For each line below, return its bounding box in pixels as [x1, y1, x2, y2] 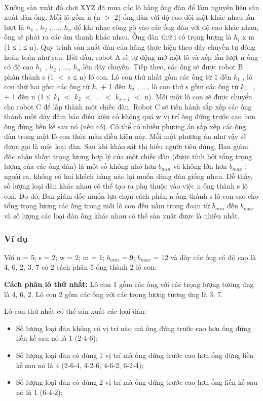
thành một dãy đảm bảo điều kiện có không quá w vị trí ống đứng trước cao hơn [4, 111, 255, 122]
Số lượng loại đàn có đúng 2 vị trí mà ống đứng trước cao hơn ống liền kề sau [16, 377, 257, 387]
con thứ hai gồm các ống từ [4, 81, 90, 92]
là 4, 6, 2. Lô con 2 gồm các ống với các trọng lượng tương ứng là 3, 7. [4, 288, 223, 299]
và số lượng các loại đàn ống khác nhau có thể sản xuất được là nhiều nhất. [4, 210, 240, 221]
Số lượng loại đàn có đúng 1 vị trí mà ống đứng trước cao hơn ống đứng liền [16, 350, 254, 360]
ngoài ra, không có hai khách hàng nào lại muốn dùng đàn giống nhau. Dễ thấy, [4, 170, 253, 181]
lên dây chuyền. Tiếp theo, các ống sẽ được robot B [83, 61, 243, 72]
